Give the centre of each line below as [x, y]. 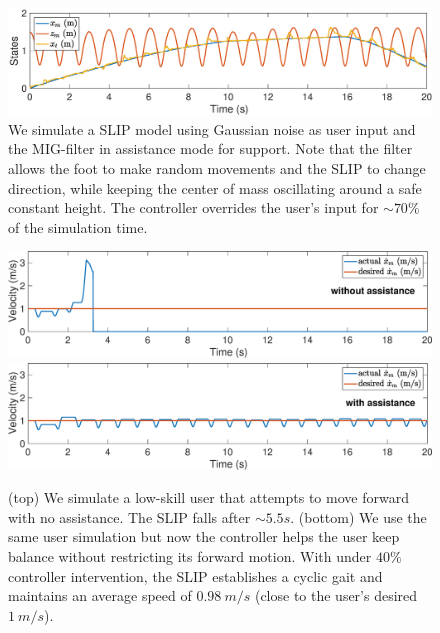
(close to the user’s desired [336, 595]
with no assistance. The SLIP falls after [129, 516]
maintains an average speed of [100, 595]
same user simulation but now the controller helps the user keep [204, 536]
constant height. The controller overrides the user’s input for [193, 207]
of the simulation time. [78, 226]
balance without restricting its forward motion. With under [190, 556]
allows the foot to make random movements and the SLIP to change [217, 168]
